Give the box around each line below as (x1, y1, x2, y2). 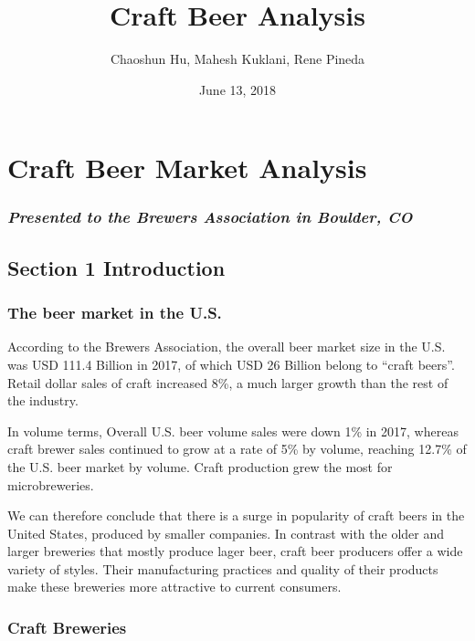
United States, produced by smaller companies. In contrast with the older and (7, 523, 445, 542)
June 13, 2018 (198, 79, 277, 99)
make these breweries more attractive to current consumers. (7, 577, 342, 596)
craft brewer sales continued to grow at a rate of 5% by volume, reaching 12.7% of (7, 439, 467, 458)
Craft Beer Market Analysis (7, 149, 367, 186)
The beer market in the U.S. (7, 301, 222, 324)
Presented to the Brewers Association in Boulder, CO (7, 205, 413, 228)
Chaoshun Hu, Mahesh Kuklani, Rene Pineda (110, 49, 365, 68)
